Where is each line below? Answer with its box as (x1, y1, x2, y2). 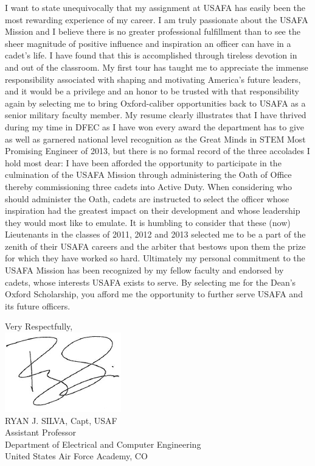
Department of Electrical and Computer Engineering (5, 437, 201, 450)
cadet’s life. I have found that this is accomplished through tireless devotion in (5, 49, 297, 62)
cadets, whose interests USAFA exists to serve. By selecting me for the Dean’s (5, 275, 296, 288)
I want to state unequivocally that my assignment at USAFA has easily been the (5, 1, 306, 13)
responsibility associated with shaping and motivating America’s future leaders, (5, 72, 301, 85)
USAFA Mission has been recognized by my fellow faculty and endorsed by (5, 264, 284, 277)
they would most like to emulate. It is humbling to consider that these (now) (5, 216, 291, 228)
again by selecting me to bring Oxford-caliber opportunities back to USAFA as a (5, 96, 306, 109)
